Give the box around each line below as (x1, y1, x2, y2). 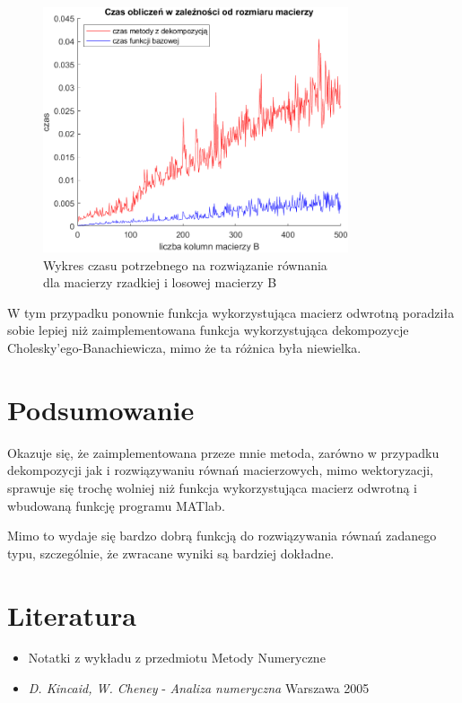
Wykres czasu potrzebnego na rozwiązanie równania (43, 255, 327, 274)
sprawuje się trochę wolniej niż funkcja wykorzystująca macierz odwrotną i (7, 478, 417, 496)
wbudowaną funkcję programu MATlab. (7, 496, 225, 514)
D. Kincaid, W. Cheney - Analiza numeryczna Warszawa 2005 (28, 679, 370, 698)
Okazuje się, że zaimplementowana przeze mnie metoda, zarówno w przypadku (7, 443, 440, 461)
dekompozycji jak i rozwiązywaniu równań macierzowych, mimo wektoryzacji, (7, 461, 433, 479)
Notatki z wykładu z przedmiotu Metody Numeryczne (28, 648, 326, 667)
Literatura (7, 596, 136, 633)
